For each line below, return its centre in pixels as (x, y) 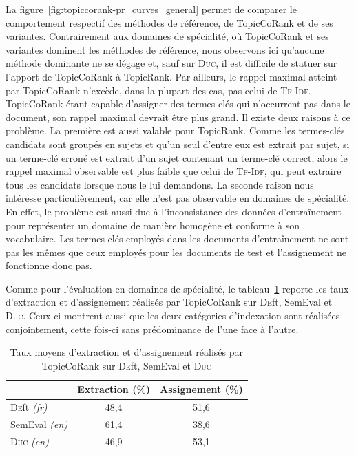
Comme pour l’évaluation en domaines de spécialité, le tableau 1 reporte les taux (177, 288)
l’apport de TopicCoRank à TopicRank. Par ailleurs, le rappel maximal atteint (171, 76)
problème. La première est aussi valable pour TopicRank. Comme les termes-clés (175, 130)
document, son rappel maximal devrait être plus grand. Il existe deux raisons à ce (178, 117)
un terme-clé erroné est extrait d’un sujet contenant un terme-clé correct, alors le (177, 157)
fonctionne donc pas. (49, 265)
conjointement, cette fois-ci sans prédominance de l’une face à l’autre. (152, 329)
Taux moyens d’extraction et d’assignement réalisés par (127, 352)
